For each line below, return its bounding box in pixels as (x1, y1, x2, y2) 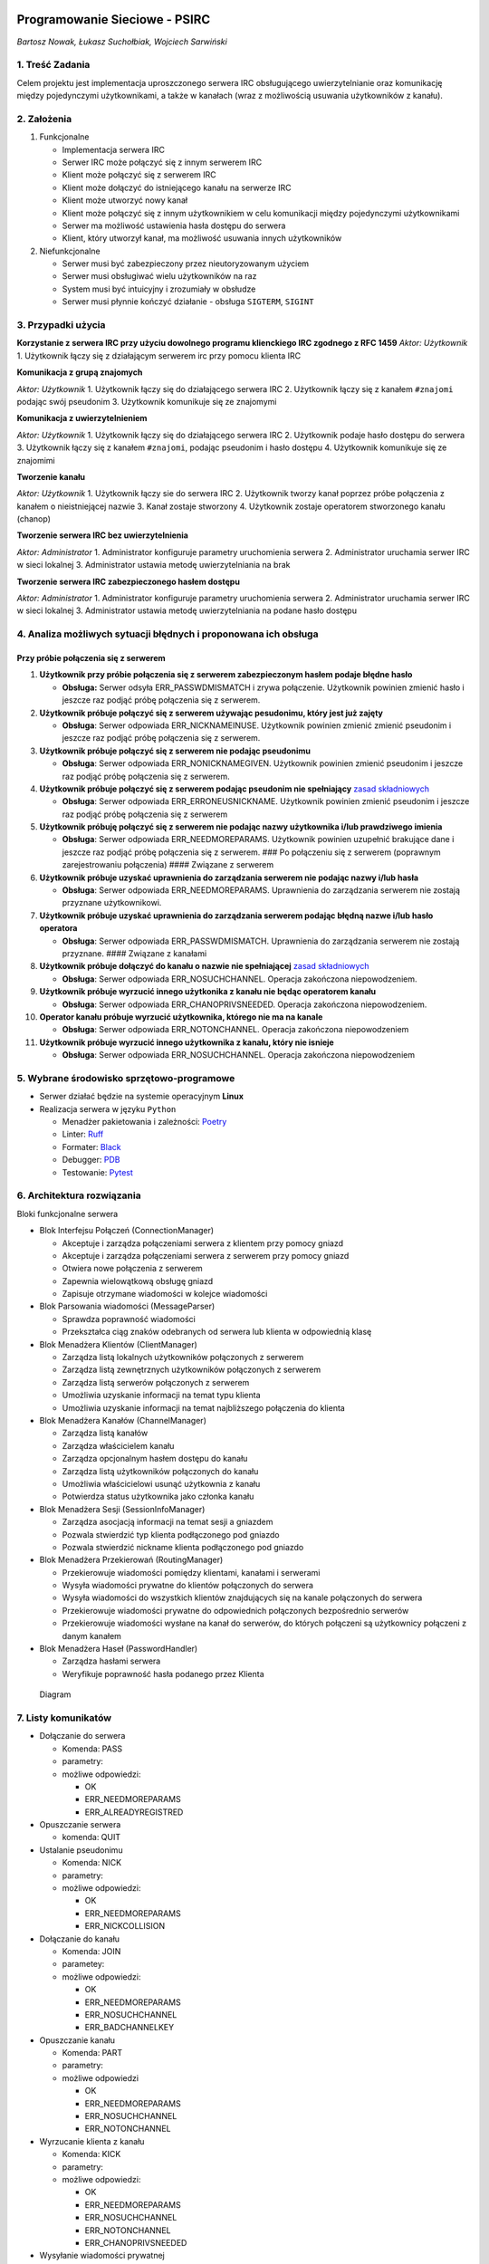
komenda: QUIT (62, 1832, 121, 1843)
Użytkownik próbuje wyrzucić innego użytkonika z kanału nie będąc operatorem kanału (39, 986, 377, 997)
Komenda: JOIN (62, 1945, 121, 1956)
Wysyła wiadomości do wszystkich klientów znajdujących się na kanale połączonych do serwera (62, 1592, 423, 1603)
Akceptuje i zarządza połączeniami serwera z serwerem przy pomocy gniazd (62, 1250, 350, 1261)
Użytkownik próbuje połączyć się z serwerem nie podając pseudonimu (39, 745, 312, 756)
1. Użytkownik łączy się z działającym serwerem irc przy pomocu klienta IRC (16, 350, 302, 361)
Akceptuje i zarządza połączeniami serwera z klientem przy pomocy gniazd (62, 1237, 344, 1249)
